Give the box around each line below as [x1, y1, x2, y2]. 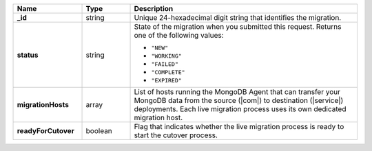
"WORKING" [151, 52, 182, 60]
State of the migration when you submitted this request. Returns [134, 22, 342, 31]
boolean [85, 126, 113, 135]
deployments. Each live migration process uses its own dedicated [134, 104, 347, 113]
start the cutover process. [134, 130, 218, 140]
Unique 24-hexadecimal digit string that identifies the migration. [134, 13, 342, 22]
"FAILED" [151, 60, 179, 68]
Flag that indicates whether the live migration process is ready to [134, 122, 344, 131]
